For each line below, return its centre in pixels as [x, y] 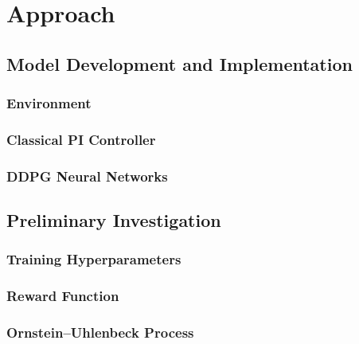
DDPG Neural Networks [87, 176]
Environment [49, 103]
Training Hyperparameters [94, 259]
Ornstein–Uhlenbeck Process [100, 332]
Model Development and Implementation [179, 63]
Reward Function [63, 296]
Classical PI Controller [81, 139]
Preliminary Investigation [114, 220]
